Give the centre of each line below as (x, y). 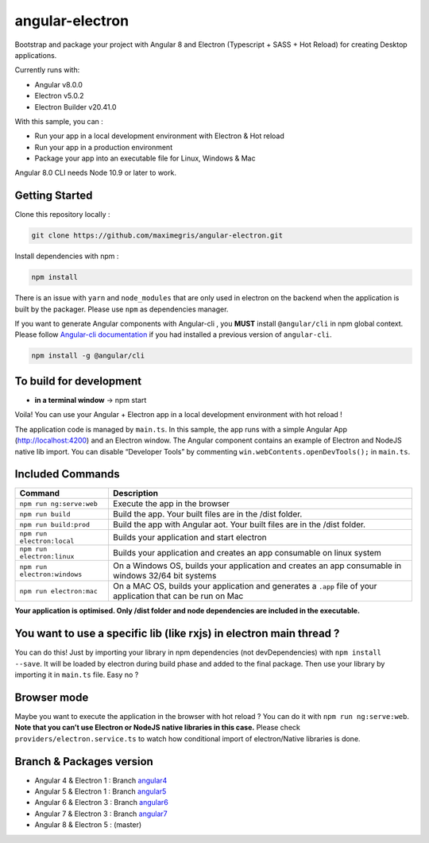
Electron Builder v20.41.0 (75, 106)
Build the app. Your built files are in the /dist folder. (207, 514)
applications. (36, 55)
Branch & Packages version (84, 762)
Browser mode (52, 697)
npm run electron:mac (59, 591)
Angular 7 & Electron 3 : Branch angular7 (101, 814)
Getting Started (54, 196)
